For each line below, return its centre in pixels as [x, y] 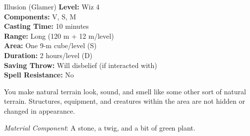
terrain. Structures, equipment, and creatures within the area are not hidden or [125, 101]
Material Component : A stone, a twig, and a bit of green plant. [100, 127]
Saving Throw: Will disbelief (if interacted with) [81, 65]
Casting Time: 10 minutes [47, 26]
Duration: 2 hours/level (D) [48, 55]
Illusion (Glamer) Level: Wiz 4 [52, 6]
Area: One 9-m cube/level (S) [50, 45]
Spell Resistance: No [39, 75]
